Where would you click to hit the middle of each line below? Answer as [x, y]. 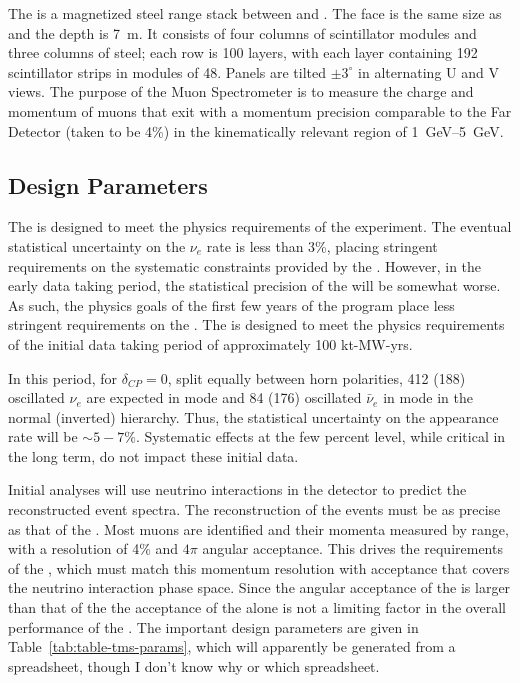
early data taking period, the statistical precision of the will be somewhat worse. [254, 285]
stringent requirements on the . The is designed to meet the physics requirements [256, 324]
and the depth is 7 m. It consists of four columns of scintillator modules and [242, 32]
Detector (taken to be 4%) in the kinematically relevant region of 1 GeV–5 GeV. [256, 130]
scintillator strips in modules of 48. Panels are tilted [167, 71]
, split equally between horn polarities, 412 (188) [316, 377]
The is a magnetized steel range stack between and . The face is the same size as [255, 13]
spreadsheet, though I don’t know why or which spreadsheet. [194, 665]
